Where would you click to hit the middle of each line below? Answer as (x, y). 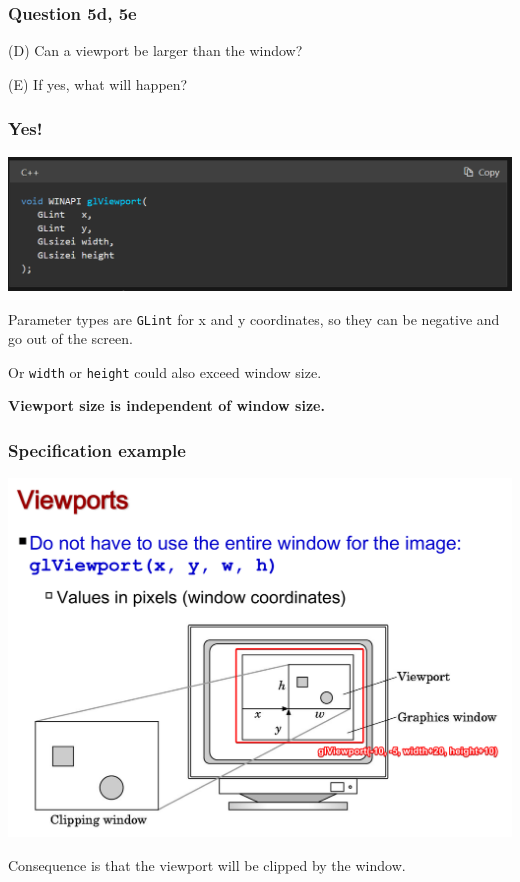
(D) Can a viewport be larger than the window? (155, 50)
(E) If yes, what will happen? (98, 83)
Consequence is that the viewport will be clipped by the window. (207, 864)
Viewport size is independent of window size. (166, 405)
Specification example (97, 450)
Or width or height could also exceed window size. (165, 371)
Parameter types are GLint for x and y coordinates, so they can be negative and (254, 318)
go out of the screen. (70, 338)
